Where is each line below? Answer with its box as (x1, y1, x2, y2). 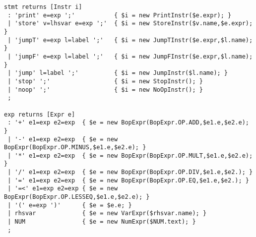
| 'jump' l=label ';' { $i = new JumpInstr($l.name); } (7, 69, 228, 77)
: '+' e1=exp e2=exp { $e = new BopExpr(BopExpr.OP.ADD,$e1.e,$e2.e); (7, 119, 249, 126)
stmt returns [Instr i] (4, 3, 82, 10)
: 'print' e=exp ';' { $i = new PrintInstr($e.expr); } (7, 11, 232, 19)
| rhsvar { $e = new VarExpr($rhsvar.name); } (7, 210, 207, 217)
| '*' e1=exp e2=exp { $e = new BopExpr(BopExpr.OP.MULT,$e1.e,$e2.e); (7, 152, 253, 159)
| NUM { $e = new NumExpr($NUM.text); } (7, 218, 196, 226)
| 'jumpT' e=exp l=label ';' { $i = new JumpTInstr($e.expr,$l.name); (7, 36, 253, 44)
